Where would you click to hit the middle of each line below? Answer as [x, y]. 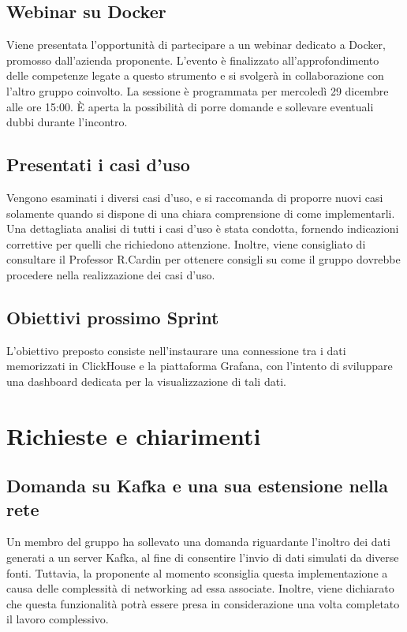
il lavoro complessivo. [58, 619]
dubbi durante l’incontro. [67, 122]
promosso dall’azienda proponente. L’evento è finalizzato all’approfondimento [193, 60]
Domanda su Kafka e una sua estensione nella [198, 486]
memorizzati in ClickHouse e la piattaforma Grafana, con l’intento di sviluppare [200, 366]
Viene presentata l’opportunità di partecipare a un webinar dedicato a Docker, [196, 45]
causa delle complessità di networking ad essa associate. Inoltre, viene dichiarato [200, 588]
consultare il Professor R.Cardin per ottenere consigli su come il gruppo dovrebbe [203, 259]
